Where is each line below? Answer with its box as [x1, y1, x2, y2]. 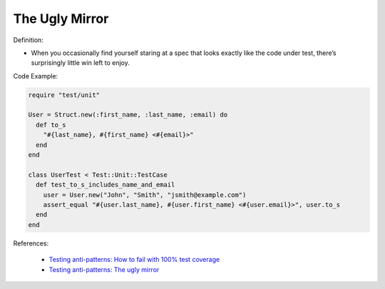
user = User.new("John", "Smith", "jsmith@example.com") [43, 191, 247, 199]
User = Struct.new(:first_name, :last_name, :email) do [28, 111, 228, 119]
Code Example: [13, 71, 58, 80]
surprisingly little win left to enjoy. [31, 59, 130, 67]
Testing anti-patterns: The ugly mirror [48, 265, 160, 274]
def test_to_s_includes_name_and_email [36, 181, 175, 189]
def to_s [36, 121, 66, 128]
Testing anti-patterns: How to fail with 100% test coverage [48, 255, 220, 264]
